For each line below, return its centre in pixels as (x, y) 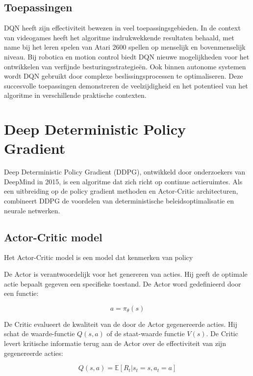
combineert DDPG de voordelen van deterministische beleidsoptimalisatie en (119, 201)
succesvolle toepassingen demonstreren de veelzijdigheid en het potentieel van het (126, 85)
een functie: (21, 293)
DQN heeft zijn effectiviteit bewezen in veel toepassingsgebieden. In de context (122, 28)
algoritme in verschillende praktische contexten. (75, 95)
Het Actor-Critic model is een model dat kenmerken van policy (99, 257)
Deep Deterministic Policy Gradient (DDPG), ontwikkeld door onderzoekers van (125, 172)
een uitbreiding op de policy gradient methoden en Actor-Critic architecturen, (121, 191)
